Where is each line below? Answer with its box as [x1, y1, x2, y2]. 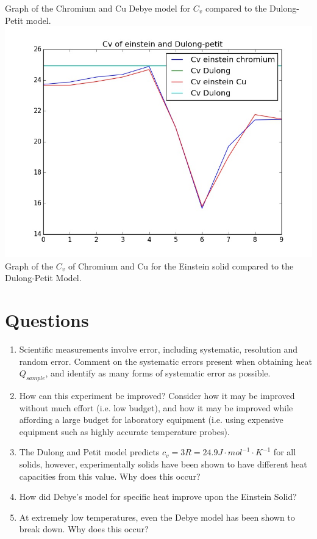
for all [273, 446, 296, 458]
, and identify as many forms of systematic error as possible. [45, 367, 271, 380]
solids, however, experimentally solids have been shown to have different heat [19, 458, 307, 471]
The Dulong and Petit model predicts [19, 446, 160, 458]
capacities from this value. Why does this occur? [19, 469, 201, 482]
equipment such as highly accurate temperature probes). [19, 425, 230, 438]
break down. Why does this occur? [19, 522, 149, 535]
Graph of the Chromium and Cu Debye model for [5, 2, 191, 14]
